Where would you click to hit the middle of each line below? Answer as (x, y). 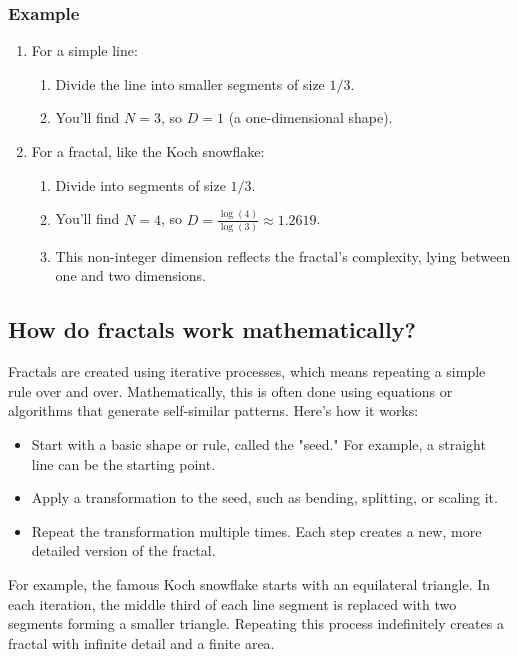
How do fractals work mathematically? (212, 329)
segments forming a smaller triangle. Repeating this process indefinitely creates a (256, 623)
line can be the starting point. (123, 463)
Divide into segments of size (140, 184)
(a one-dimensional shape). (310, 117)
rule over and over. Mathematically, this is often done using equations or (230, 390)
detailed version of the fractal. (123, 550)
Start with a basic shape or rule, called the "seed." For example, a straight (258, 443)
